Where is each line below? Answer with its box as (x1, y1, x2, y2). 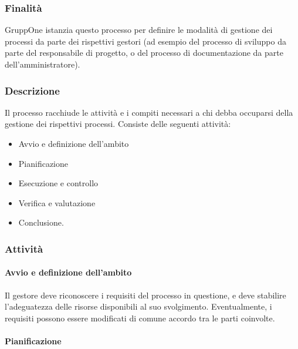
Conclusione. (18, 216, 64, 229)
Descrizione (5, 83, 60, 98)
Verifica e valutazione (18, 196, 96, 209)
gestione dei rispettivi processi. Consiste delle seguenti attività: (5, 118, 231, 130)
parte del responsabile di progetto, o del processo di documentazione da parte (5, 46, 283, 59)
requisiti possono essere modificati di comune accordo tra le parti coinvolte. (5, 311, 275, 324)
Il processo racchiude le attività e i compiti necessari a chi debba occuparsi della (5, 106, 293, 118)
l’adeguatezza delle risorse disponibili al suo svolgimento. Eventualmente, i (5, 300, 272, 313)
